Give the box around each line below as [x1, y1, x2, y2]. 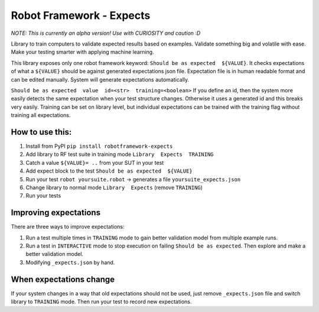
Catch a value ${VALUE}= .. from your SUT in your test [25, 159, 164, 166]
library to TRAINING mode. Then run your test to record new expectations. [11, 298, 192, 305]
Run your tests [25, 192, 61, 199]
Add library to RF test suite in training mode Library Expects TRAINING [25, 151, 214, 158]
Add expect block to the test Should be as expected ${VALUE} [25, 167, 193, 174]
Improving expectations [11, 207, 100, 218]
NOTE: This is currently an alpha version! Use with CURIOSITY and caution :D [11, 30, 201, 37]
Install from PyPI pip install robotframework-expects [25, 142, 173, 149]
